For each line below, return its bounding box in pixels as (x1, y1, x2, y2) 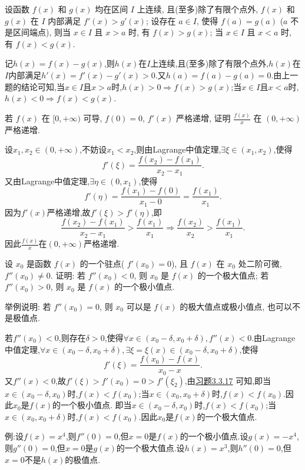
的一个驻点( (79, 257, 125, 269)
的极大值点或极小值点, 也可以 (180, 300, 292, 312)
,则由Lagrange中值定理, (134, 143, 221, 155)
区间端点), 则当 (12, 26, 71, 38)
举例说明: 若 (5, 300, 51, 312)
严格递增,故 (47, 206, 91, 218)
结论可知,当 (21, 80, 65, 92)
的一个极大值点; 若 (197, 269, 269, 281)
